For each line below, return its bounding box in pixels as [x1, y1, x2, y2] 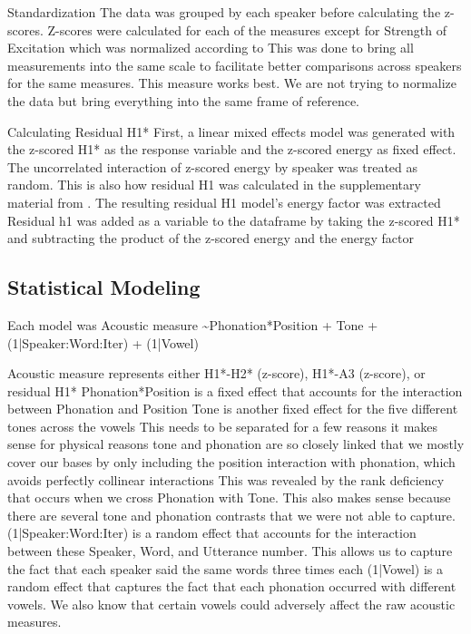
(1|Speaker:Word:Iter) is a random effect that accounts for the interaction [7, 523, 417, 542]
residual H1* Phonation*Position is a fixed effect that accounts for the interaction [7, 381, 463, 400]
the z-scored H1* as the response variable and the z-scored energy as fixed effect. [7, 140, 456, 159]
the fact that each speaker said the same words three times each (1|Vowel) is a [7, 559, 443, 578]
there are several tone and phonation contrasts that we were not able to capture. [7, 505, 456, 524]
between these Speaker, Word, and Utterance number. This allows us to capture [7, 541, 453, 561]
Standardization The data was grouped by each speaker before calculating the [7, 3, 441, 21]
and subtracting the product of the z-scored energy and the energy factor [7, 229, 415, 248]
